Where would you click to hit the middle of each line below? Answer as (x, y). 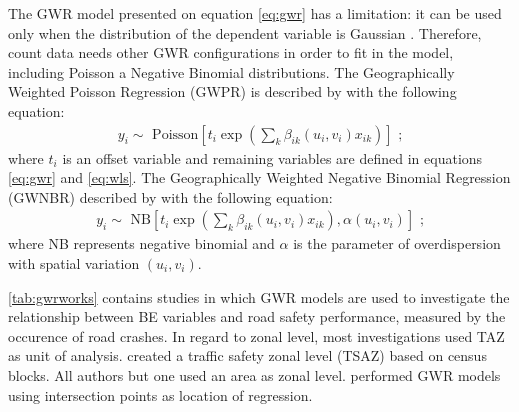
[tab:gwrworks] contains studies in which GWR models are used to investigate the (259, 296)
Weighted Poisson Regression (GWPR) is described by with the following (232, 91)
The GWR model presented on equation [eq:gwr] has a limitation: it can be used (255, 13)
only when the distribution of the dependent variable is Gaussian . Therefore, (245, 32)
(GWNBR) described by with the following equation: (170, 196)
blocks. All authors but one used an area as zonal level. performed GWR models (254, 374)
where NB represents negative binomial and (141, 243)
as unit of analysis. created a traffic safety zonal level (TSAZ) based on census (247, 355)
